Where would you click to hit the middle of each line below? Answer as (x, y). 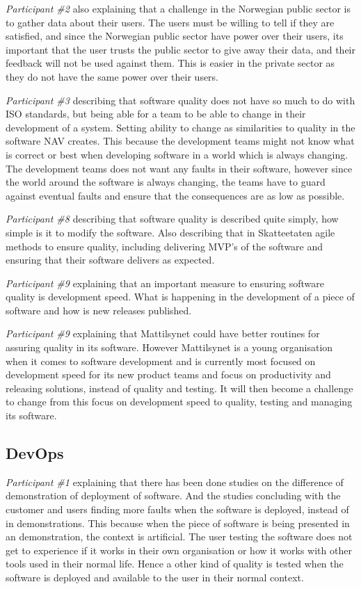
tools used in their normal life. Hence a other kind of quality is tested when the (175, 564)
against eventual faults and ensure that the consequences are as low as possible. (175, 195)
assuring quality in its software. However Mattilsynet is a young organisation (169, 347)
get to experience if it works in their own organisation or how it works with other (179, 550)
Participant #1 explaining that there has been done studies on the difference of (175, 482)
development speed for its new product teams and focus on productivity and (168, 374)
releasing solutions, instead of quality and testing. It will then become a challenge (179, 388)
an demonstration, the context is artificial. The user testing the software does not (179, 536)
